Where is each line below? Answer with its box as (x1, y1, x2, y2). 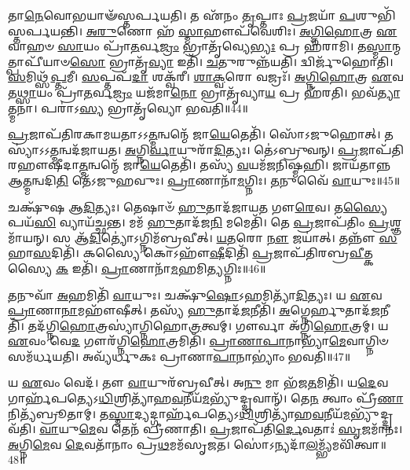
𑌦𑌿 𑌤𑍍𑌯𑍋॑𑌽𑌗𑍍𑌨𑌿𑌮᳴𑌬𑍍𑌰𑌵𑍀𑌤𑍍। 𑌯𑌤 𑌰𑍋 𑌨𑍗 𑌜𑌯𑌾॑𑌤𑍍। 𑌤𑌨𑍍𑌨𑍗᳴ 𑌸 (89, 229, 397, 245)
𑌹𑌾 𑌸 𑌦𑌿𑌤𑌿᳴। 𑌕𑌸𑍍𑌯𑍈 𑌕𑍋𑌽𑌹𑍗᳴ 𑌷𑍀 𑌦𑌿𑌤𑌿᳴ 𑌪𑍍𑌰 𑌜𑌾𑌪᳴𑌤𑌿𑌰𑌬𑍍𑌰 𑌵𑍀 (8, 244, 364, 261)
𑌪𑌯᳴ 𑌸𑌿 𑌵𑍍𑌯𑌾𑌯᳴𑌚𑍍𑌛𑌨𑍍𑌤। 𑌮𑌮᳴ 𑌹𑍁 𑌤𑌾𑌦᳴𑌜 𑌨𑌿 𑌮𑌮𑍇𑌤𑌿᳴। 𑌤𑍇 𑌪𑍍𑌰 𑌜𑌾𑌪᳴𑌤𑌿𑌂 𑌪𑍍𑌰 (8, 214, 390, 230)
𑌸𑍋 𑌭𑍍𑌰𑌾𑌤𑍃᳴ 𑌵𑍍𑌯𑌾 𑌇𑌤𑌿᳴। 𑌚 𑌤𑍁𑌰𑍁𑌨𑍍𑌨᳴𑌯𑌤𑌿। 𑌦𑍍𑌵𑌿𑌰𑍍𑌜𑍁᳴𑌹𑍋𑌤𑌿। (70, 53, 394, 69)
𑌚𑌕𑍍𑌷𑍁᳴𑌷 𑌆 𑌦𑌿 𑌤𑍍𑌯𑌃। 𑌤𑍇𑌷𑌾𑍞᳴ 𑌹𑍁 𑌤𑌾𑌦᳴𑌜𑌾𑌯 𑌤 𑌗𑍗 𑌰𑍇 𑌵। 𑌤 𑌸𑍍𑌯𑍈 (8, 198, 388, 215)
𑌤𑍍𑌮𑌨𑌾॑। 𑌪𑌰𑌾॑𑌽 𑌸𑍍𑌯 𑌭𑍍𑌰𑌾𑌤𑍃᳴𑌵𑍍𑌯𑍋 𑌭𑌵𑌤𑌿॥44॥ (8, 99, 248, 116)
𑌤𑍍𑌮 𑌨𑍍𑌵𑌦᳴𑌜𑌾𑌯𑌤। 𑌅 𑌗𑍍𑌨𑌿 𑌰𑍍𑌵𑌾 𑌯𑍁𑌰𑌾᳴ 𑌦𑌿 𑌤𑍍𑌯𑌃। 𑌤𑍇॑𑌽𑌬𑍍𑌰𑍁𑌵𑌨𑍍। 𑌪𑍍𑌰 (49, 141, 360, 157)
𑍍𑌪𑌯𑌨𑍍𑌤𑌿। (8, 22, 82, 39)
